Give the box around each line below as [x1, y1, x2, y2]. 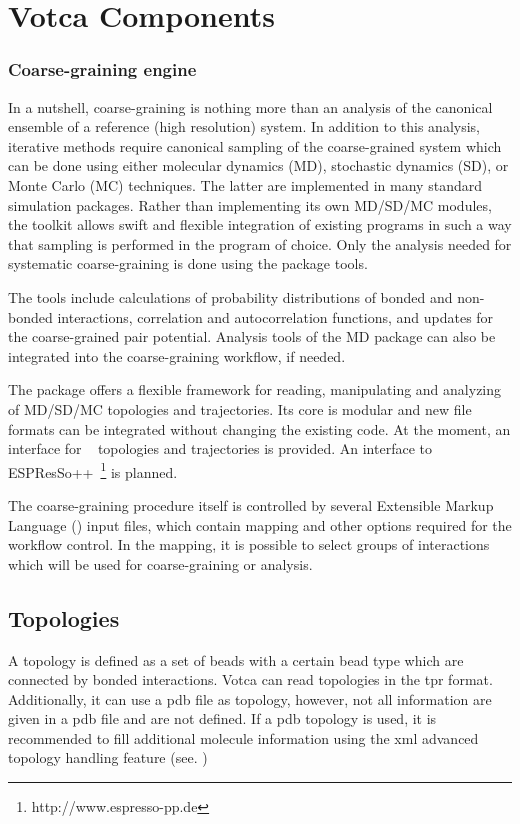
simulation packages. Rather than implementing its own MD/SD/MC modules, [8, 194, 492, 215]
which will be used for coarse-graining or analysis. [8, 553, 313, 574]
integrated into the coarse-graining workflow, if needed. [8, 345, 346, 366]
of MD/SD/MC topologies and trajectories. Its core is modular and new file [8, 398, 472, 419]
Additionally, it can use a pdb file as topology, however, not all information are [8, 688, 492, 709]
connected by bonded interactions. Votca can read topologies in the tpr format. [8, 669, 493, 690]
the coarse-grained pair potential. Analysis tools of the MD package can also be [8, 326, 496, 347]
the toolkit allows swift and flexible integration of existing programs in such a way [8, 214, 512, 235]
